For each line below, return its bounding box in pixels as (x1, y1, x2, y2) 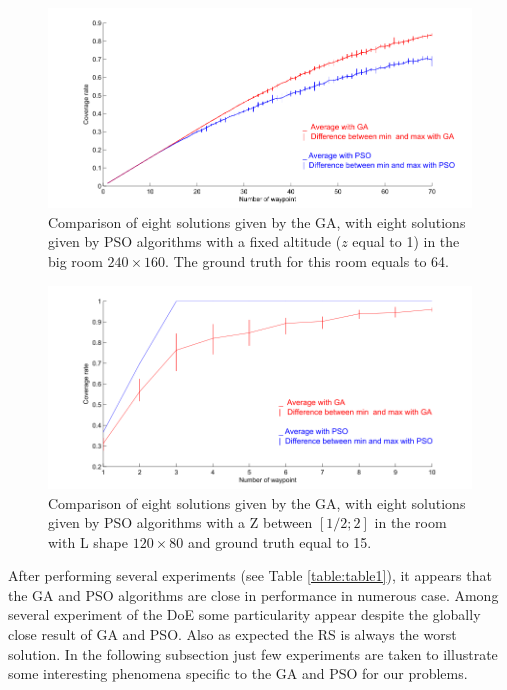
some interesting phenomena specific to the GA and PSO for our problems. (8, 663, 468, 684)
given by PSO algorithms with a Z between (48, 512, 313, 533)
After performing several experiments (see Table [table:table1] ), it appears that (8, 565, 492, 586)
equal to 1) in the (352, 231, 460, 252)
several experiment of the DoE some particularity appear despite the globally (8, 604, 481, 625)
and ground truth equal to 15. (187, 531, 372, 552)
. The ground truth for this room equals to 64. (165, 251, 449, 272)
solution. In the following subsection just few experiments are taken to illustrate (8, 643, 498, 664)
